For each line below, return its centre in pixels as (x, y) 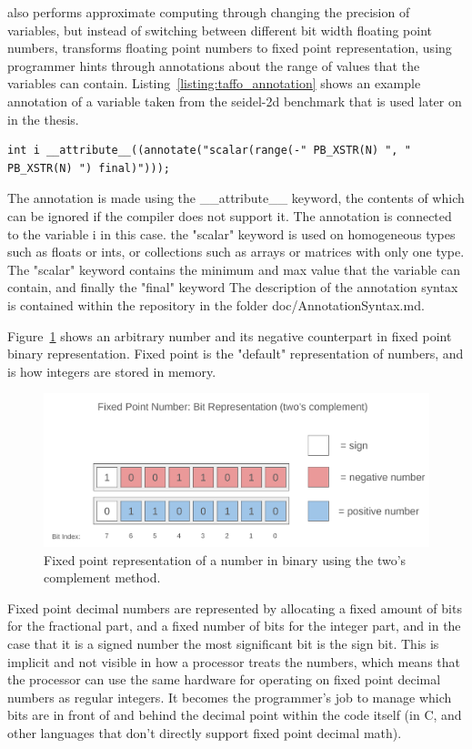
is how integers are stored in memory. (112, 371)
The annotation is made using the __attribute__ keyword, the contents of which (236, 198)
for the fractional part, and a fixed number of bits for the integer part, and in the (234, 626)
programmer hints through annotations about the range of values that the (214, 65)
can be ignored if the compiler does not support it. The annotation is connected (230, 215)
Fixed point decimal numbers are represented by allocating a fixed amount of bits (235, 607)
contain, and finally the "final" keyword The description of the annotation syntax (233, 287)
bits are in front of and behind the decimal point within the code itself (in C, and (235, 715)
